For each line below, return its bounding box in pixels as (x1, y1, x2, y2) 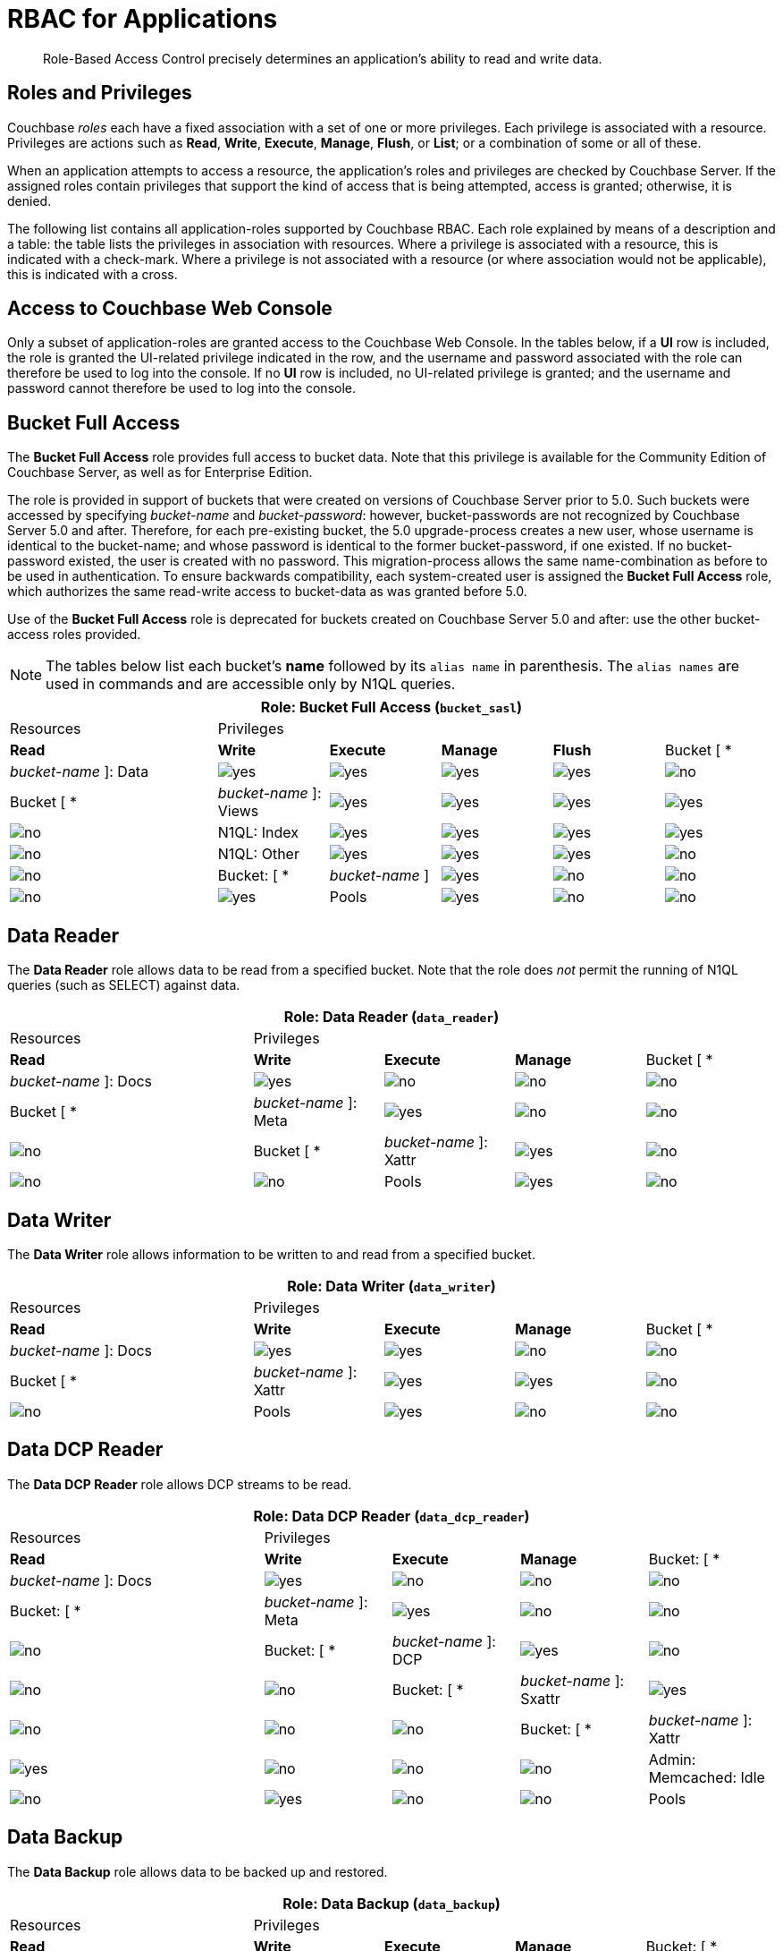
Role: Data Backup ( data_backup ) (282, 1894, 501, 1913)
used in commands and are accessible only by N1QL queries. (46, 675, 456, 694)
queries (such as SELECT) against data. (7, 977, 240, 993)
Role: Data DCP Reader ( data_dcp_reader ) (253, 1506, 530, 1525)
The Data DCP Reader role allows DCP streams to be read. (7, 1476, 352, 1492)
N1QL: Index (217, 823, 299, 842)
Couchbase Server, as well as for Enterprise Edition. (7, 464, 313, 481)
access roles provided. (7, 626, 141, 643)
